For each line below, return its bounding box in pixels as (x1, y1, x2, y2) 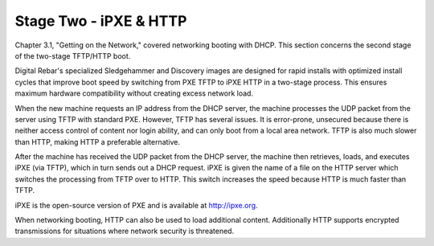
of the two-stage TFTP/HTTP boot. (14, 51, 131, 60)
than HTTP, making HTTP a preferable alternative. (14, 137, 181, 146)
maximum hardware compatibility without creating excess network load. (14, 88, 253, 98)
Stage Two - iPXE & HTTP (14, 12, 187, 30)
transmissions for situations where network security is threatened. (14, 226, 235, 236)
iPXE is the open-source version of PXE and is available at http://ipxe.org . (14, 200, 258, 210)
